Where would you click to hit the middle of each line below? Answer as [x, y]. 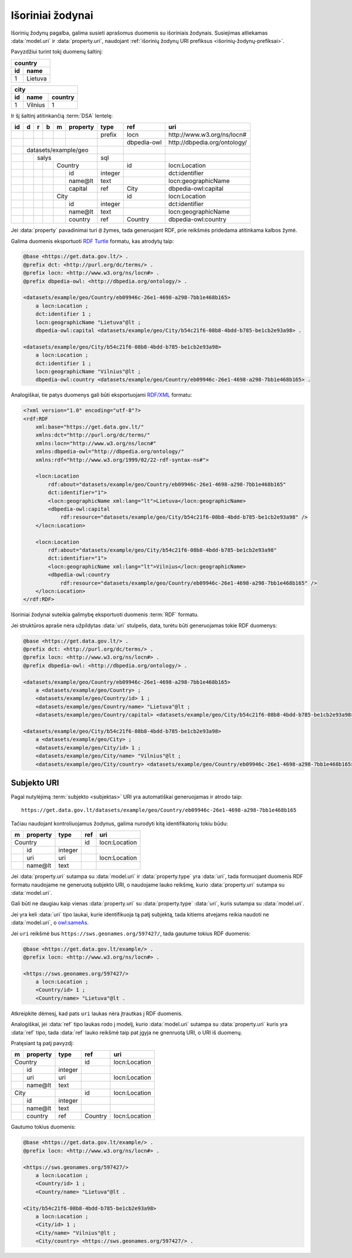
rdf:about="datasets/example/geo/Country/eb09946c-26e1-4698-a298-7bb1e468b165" [167, 484]
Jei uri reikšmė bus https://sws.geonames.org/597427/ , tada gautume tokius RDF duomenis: [131, 934]
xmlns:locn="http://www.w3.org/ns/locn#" [96, 443]
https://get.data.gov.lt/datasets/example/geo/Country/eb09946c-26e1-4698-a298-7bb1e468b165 [159, 810]
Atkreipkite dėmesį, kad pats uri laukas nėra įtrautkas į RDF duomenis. [97, 1013]
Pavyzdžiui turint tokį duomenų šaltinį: [57, 52]
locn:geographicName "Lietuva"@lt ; [88, 322]
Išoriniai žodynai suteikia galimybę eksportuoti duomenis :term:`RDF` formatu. [105, 615]
